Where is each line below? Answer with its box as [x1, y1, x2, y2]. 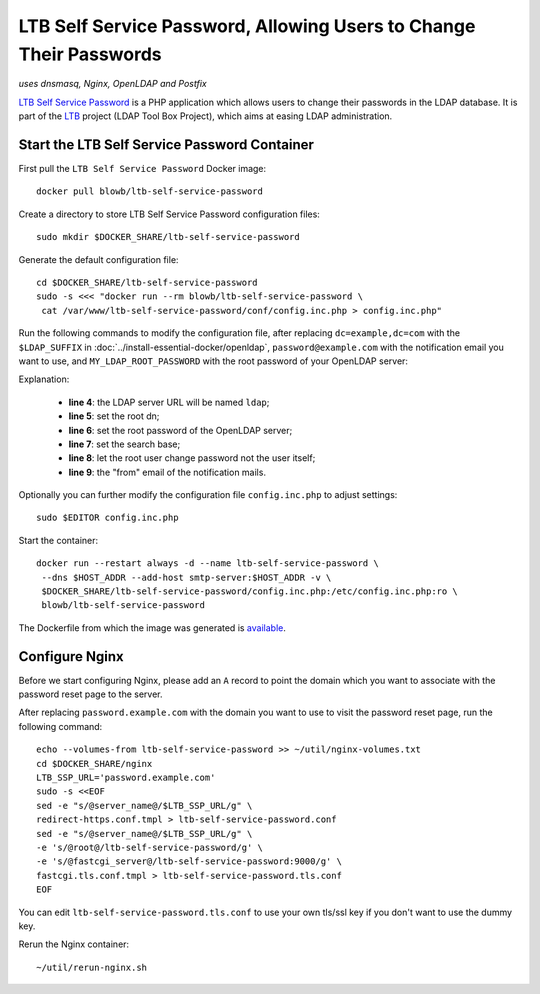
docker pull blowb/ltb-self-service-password [36, 186, 264, 197]
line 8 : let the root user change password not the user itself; [68, 452, 316, 464]
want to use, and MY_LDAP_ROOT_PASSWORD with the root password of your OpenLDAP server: [18, 355, 409, 367]
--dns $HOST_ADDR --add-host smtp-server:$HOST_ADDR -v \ [41, 571, 332, 583]
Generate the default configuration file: [18, 253, 179, 265]
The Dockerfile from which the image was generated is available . [18, 621, 287, 634]
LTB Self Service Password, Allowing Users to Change [18, 15, 476, 37]
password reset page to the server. [18, 688, 163, 700]
